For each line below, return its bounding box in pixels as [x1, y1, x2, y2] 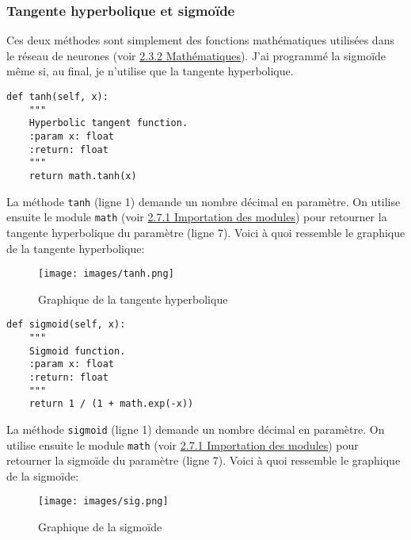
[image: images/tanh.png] [38, 268, 174, 280]
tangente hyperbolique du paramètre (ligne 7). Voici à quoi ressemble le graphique [6, 224, 405, 240]
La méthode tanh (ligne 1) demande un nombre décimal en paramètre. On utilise [6, 193, 401, 209]
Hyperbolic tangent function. [29, 117, 188, 129]
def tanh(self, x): [6, 91, 108, 102]
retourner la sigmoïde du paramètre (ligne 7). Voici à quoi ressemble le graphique [6, 452, 401, 469]
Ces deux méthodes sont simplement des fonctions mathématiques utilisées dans [6, 32, 394, 48]
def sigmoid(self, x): [6, 319, 126, 331]
